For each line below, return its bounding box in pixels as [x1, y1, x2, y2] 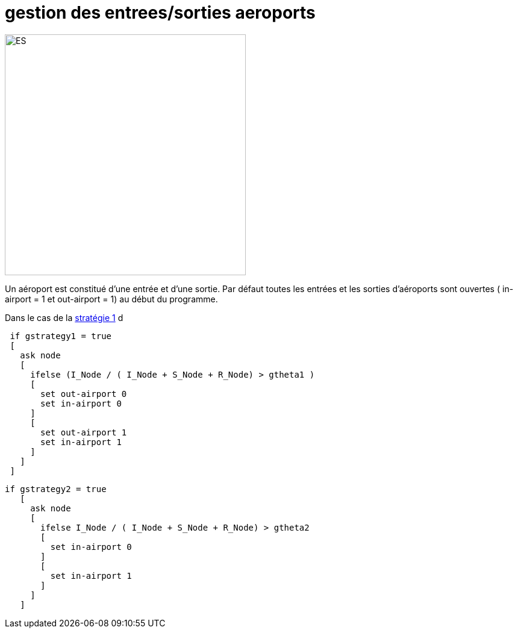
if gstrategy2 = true [5, 484, 107, 494]
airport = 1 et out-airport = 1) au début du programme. [5, 293, 218, 304]
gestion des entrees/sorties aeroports [5, 2, 316, 23]
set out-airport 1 [40, 427, 127, 437]
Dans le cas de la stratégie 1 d [5, 312, 123, 323]
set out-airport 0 [40, 388, 127, 399]
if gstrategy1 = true [10, 331, 112, 341]
